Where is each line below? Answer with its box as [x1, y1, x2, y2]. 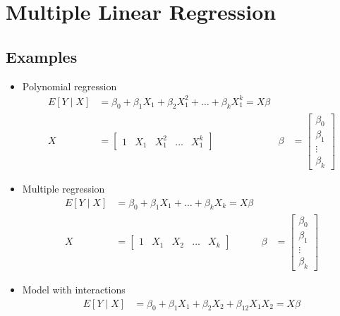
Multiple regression [22, 181, 105, 196]
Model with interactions [22, 282, 126, 297]
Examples [6, 45, 78, 67]
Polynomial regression [22, 78, 117, 93]
